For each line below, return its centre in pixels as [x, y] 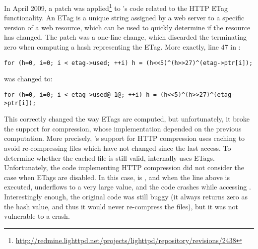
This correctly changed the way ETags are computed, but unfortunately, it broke [127, 119]
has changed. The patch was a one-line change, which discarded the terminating [126, 37]
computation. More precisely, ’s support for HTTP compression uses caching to [125, 138]
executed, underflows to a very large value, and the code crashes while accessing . [128, 187]
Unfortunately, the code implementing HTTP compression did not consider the [124, 167]
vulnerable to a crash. [37, 216]
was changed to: [28, 79]
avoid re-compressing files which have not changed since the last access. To [118, 148]
